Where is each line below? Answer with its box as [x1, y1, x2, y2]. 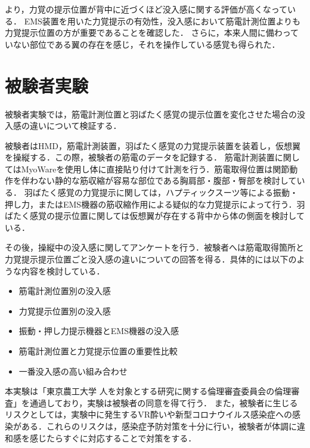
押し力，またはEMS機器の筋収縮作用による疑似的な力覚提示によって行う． [5, 197, 297, 210]
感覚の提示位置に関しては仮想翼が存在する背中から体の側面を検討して [29, 209, 305, 222]
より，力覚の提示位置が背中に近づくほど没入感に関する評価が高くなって [5, 3, 288, 15]
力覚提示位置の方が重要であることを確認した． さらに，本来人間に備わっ [5, 26, 291, 39]
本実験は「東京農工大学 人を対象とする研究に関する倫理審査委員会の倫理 [5, 385, 292, 397]
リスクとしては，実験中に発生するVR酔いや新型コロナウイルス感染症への [5, 408, 293, 421]
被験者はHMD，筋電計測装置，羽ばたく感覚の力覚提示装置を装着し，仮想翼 [5, 139, 301, 152]
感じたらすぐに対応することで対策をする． [29, 431, 197, 444]
